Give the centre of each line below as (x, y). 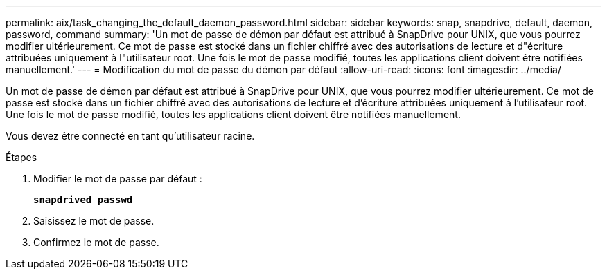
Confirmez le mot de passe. (96, 242)
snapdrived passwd (83, 200)
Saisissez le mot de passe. (94, 221)
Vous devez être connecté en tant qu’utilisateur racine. (130, 136)
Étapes (21, 157)
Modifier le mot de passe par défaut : (118, 179)
